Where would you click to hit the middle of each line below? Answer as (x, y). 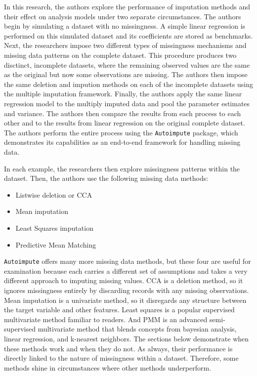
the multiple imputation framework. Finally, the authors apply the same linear (123, 94)
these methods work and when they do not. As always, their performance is (118, 348)
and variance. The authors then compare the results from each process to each (123, 113)
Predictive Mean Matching (56, 244)
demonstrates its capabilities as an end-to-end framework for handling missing (122, 142)
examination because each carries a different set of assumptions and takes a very (126, 271)
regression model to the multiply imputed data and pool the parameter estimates (127, 103)
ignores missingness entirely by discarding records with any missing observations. (127, 290)
